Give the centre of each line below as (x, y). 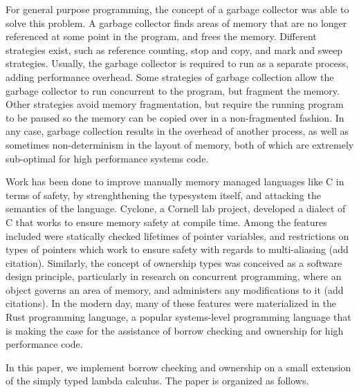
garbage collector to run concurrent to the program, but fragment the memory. (173, 90)
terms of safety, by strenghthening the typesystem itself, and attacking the (163, 195)
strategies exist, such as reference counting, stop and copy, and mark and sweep (174, 49)
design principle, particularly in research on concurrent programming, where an (174, 276)
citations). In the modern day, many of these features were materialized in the (171, 303)
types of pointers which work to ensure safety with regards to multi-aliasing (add (177, 249)
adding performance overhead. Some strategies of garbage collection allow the (170, 76)
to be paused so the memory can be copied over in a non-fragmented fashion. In (175, 117)
